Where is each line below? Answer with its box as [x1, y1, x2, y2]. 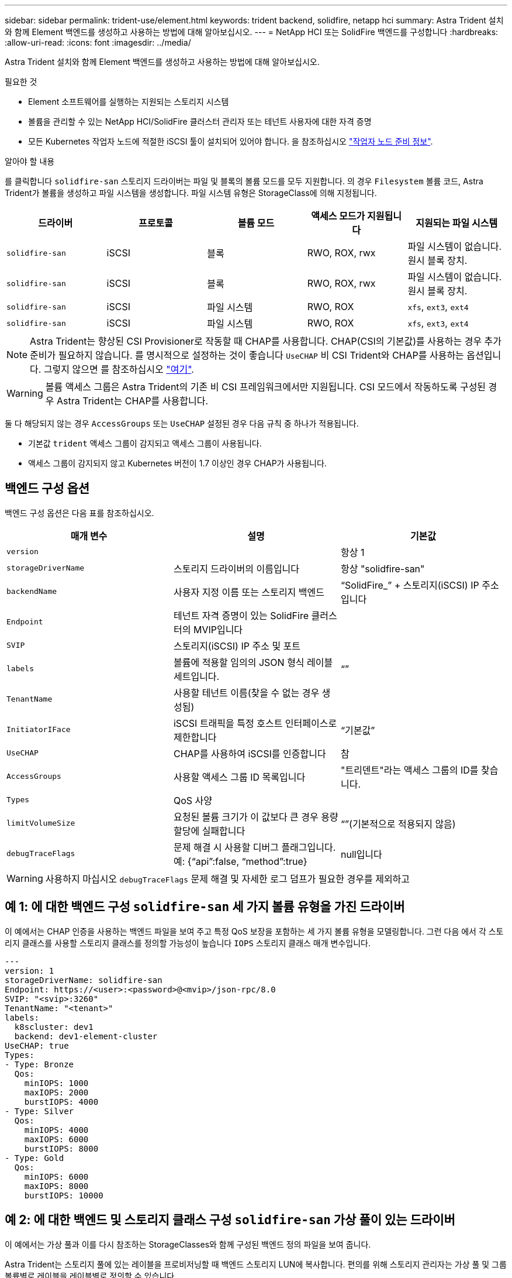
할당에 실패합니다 [173, 824, 245, 837]
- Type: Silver [5, 1106, 74, 1116]
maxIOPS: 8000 [24, 1181, 89, 1191]
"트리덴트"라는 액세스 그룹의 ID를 [340, 764, 479, 776]
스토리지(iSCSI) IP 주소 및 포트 [173, 640, 301, 652]
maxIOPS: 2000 [24, 1087, 89, 1097]
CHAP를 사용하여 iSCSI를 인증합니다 [173, 747, 326, 760]
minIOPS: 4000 [24, 1125, 89, 1135]
